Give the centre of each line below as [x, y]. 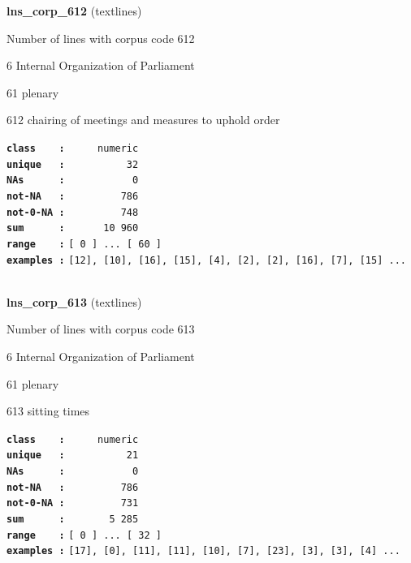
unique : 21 [73, 456]
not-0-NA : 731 [73, 503]
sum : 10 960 [73, 228]
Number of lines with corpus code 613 [101, 329]
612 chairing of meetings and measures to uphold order [143, 120]
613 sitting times [48, 411]
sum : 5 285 [73, 520]
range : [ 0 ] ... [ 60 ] [84, 244]
